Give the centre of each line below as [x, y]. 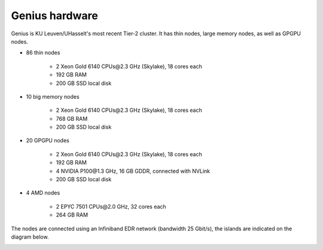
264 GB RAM [72, 215]
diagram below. [30, 237]
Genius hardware [54, 16]
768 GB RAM [72, 118]
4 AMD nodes [43, 193]
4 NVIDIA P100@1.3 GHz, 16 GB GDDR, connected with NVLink [133, 171]
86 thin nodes [43, 53]
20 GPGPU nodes [48, 141]
